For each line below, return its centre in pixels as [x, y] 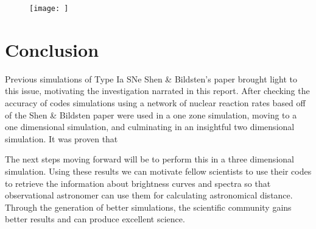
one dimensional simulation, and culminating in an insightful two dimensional [150, 127]
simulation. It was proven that [61, 138]
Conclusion [52, 49]
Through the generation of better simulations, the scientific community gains [148, 207]
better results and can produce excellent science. [95, 219]
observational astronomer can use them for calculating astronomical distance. [149, 195]
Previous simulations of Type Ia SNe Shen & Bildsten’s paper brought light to [151, 78]
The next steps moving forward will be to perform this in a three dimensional [149, 159]
